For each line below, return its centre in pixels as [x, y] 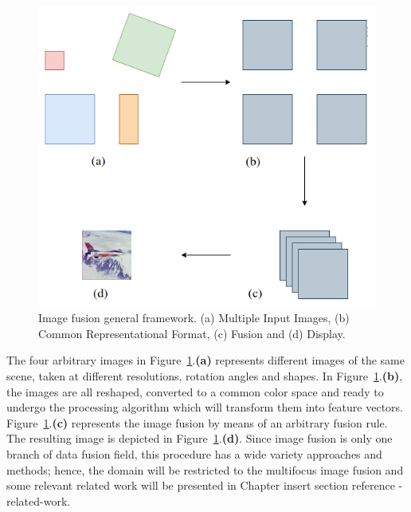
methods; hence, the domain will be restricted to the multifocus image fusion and [205, 469]
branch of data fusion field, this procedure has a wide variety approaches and [194, 454]
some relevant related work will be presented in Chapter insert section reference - [205, 485]
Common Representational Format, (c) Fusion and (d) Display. [192, 333]
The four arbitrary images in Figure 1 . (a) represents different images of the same [205, 360]
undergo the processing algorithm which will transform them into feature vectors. [205, 407]
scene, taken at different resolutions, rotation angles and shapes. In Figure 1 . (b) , [205, 376]
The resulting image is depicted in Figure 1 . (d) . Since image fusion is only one [200, 438]
